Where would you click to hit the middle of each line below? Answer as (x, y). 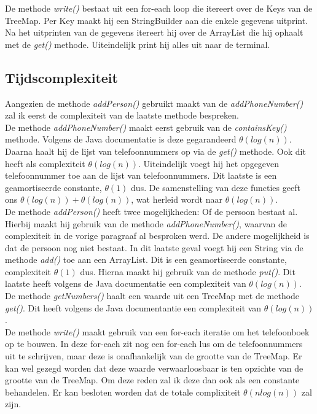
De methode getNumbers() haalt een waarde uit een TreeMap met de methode (152, 296)
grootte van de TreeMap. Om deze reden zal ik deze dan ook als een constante (152, 380)
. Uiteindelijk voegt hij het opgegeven (209, 163)
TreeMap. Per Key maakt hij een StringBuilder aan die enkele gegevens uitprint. (157, 20)
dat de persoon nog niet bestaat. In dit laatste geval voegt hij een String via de (154, 247)
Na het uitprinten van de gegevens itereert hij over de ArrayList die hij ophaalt (154, 32)
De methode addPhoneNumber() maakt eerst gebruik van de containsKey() (146, 127)
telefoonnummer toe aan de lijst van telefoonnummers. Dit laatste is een (141, 175)
